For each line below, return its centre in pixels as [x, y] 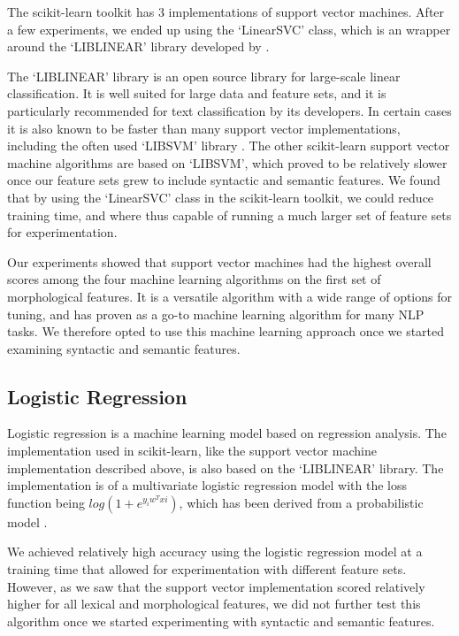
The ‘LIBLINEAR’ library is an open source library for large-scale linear [204, 76]
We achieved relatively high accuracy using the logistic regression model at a [215, 552]
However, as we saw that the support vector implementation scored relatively [216, 586]
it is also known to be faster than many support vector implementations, [204, 128]
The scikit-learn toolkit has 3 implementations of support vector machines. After [226, 11]
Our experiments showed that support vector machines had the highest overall [219, 261]
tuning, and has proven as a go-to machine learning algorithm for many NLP [216, 314]
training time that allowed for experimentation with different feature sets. [207, 569]
